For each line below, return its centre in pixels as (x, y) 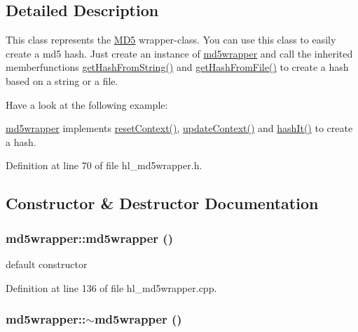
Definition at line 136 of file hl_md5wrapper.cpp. (111, 287)
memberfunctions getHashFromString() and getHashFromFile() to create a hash (177, 67)
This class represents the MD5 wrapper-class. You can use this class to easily (171, 40)
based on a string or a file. (62, 80)
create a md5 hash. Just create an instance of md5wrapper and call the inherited (179, 53)
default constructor (47, 264)
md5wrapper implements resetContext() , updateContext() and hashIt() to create (179, 128)
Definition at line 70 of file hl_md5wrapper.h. (104, 165)
